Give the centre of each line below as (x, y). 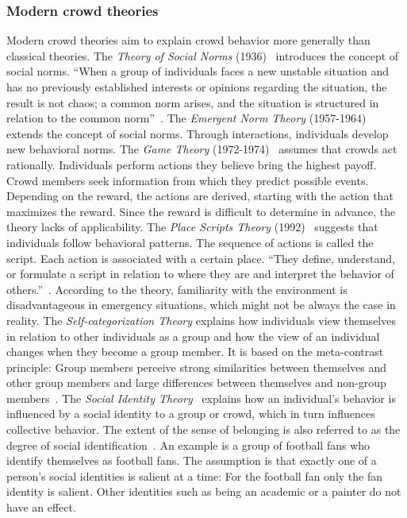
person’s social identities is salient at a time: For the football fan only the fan (195, 475)
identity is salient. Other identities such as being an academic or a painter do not (204, 491)
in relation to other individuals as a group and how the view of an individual (193, 336)
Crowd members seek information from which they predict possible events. (188, 180)
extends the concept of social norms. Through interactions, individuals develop (198, 133)
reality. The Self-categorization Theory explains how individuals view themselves (201, 320)
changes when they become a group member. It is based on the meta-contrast (195, 352)
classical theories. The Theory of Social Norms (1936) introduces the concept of (203, 55)
